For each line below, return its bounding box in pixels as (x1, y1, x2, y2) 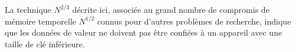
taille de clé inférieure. (5, 37, 85, 50)
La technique (5, 4, 51, 15)
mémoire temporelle (5, 15, 77, 27)
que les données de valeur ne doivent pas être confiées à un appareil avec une (5, 26, 282, 39)
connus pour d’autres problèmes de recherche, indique (97, 15, 291, 27)
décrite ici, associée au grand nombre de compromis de (72, 4, 269, 15)
